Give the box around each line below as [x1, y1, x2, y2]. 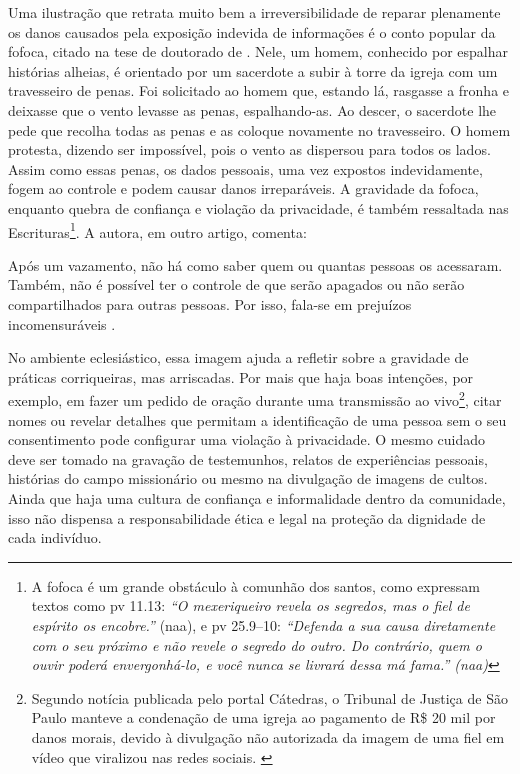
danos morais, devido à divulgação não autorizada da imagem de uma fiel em [31, 726, 505, 747]
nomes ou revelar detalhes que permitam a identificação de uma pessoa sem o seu [8, 409, 507, 430]
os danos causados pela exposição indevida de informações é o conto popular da [8, 21, 496, 42]
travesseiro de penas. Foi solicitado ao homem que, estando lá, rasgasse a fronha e [8, 80, 510, 101]
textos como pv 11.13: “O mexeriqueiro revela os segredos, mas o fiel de [31, 595, 470, 616]
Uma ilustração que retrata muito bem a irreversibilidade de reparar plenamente [8, 2, 501, 22]
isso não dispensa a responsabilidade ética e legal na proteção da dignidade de [8, 507, 486, 528]
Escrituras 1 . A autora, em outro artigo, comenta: [8, 218, 307, 242]
